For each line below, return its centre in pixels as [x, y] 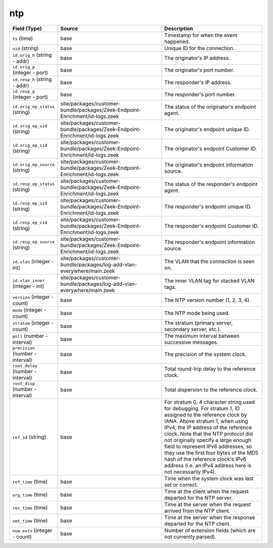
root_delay [25, 366]
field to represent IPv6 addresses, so [208, 446]
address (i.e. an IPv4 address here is [208, 465]
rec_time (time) [30, 507]
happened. [177, 42]
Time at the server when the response [210, 517]
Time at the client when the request [207, 491]
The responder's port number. [200, 95]
